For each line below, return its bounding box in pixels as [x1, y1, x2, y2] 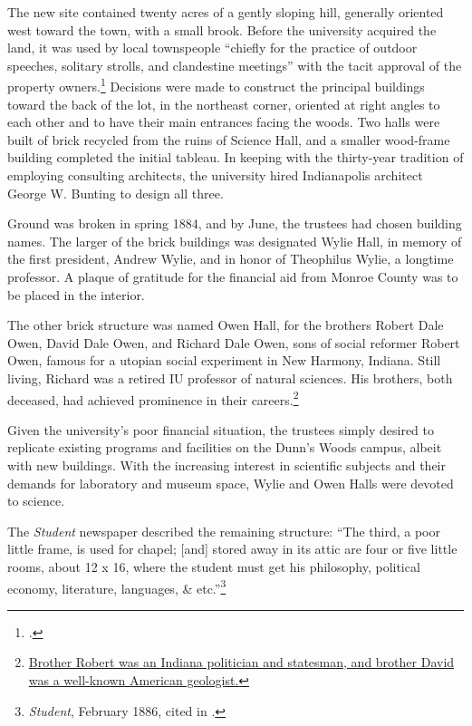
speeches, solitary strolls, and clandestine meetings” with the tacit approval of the [7, 55, 462, 74]
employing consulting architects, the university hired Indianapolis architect [7, 166, 423, 184]
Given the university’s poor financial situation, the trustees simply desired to [7, 420, 434, 439]
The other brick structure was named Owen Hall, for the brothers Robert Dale [7, 315, 444, 334]
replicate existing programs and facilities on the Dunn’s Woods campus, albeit [7, 438, 442, 457]
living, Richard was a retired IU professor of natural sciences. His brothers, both [7, 368, 453, 387]
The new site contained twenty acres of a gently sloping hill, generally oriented [7, 3, 444, 21]
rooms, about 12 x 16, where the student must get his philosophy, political [7, 557, 420, 576]
